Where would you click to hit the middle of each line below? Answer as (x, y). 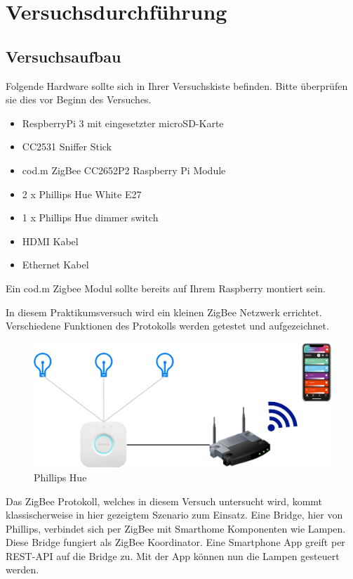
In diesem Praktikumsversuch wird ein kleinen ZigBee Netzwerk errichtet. (164, 312)
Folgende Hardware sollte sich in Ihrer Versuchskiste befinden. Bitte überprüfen (177, 85)
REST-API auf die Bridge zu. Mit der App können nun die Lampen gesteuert (173, 555)
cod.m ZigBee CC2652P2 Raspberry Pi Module (124, 170)
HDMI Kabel (50, 241)
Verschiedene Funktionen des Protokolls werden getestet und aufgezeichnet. (167, 326)
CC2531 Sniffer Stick (67, 147)
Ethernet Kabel (55, 265)
